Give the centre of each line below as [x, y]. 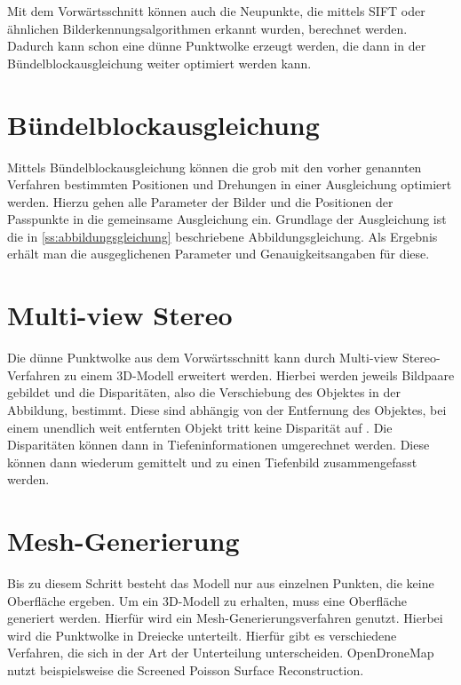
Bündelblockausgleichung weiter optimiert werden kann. [159, 63]
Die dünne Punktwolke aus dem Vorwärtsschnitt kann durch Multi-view [203, 358]
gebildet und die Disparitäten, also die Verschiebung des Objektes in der [204, 392]
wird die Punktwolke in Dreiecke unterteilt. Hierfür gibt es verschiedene [202, 635]
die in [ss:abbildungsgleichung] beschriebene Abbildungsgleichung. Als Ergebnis [223, 236]
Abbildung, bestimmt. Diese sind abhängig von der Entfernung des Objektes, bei [227, 409]
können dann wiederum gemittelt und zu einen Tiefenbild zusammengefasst [212, 462]
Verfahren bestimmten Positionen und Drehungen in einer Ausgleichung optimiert [230, 184]
